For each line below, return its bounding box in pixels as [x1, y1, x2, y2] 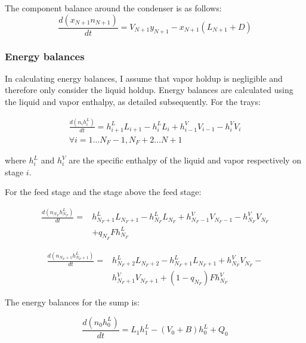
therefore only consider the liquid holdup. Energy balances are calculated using [5, 84, 293, 96]
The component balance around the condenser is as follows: [5, 2, 222, 14]
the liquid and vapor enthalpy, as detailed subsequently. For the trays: [5, 95, 261, 108]
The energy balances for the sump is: [5, 296, 140, 308]
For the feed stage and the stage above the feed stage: [5, 186, 202, 198]
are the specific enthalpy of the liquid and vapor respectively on [69, 154, 302, 166]
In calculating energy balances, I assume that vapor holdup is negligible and [5, 72, 283, 84]
